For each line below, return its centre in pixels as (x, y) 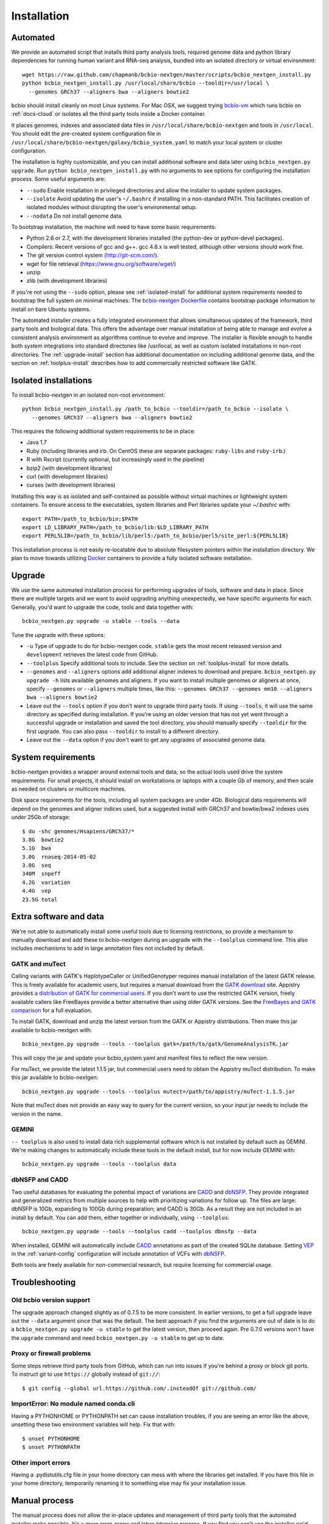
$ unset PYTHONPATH (51, 1447)
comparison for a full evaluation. (52, 1010)
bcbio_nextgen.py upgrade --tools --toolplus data (99, 1164)
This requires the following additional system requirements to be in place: (103, 431)
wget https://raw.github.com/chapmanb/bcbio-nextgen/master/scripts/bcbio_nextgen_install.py (167, 74)
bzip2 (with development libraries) (69, 468)
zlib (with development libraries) (67, 281)
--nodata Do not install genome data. (75, 216)
